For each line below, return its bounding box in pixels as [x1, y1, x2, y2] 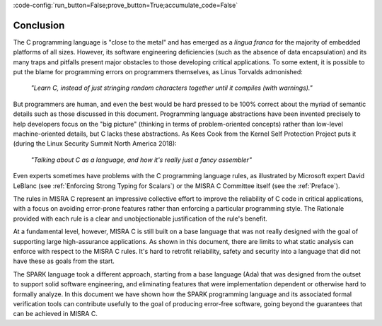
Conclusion [13, 19, 65, 31]
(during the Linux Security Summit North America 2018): [13, 139, 177, 148]
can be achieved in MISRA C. [13, 310, 98, 318]
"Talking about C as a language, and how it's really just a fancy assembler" [30, 156, 253, 164]
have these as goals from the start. [13, 257, 115, 265]
